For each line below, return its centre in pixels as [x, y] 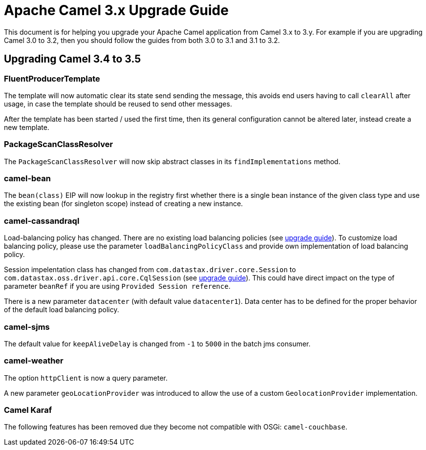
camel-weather [34, 361]
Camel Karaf [28, 410]
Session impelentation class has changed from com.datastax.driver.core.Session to [150, 270]
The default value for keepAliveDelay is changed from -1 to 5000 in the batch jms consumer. [157, 343]
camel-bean [27, 179]
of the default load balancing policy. [62, 310]
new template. [27, 127]
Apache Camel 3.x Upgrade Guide [116, 10]
